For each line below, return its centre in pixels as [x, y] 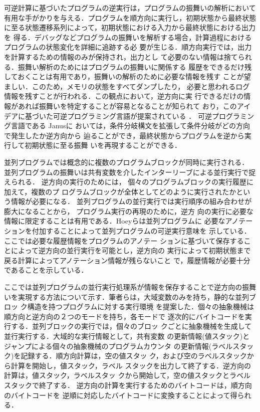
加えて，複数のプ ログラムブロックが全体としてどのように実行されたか [120, 191]
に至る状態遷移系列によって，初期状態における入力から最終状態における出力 [130, 27]
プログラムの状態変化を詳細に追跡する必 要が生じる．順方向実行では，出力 [128, 47]
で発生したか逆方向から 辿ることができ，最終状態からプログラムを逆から [124, 135]
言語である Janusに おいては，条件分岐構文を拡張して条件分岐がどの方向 [130, 126]
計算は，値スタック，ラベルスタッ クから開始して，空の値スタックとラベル [127, 375]
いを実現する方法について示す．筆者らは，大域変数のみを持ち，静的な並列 [127, 296]
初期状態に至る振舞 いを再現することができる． [103, 145]
